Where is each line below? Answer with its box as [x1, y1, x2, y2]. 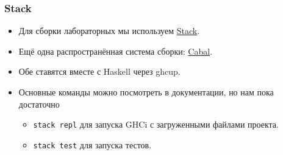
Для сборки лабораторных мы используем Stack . [18, 24, 200, 37]
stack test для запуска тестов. [33, 138, 152, 151]
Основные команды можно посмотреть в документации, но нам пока [18, 86, 274, 98]
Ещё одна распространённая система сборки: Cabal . [18, 44, 213, 57]
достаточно [18, 97, 60, 110]
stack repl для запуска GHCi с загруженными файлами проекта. [33, 118, 279, 131]
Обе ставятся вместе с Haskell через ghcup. [18, 65, 181, 78]
